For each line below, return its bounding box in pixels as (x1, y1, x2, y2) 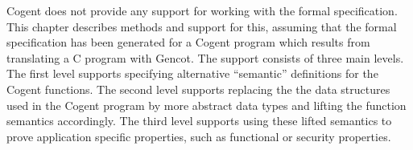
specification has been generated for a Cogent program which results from (6, 34, 370, 51)
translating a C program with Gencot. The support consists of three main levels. (6, 49, 404, 66)
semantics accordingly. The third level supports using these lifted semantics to (6, 112, 392, 129)
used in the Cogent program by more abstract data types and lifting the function (6, 96, 407, 113)
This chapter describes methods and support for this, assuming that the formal (6, 18, 397, 34)
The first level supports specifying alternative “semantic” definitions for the (6, 65, 378, 82)
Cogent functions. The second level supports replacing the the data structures (6, 80, 390, 97)
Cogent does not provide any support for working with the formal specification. (6, 2, 398, 18)
